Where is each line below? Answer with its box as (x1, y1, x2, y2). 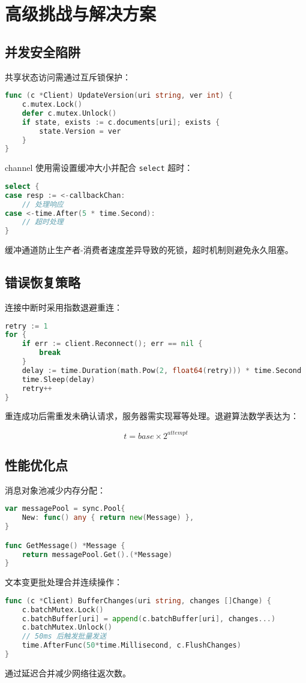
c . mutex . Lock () (22, 100, 82, 109)
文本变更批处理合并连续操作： (5, 576, 122, 588)
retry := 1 (5, 321, 48, 330)
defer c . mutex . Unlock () (22, 109, 117, 118)
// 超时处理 (22, 218, 64, 227)
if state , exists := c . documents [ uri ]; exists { (22, 118, 220, 127)
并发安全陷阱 (5, 42, 80, 61)
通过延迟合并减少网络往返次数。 (5, 666, 131, 679)
